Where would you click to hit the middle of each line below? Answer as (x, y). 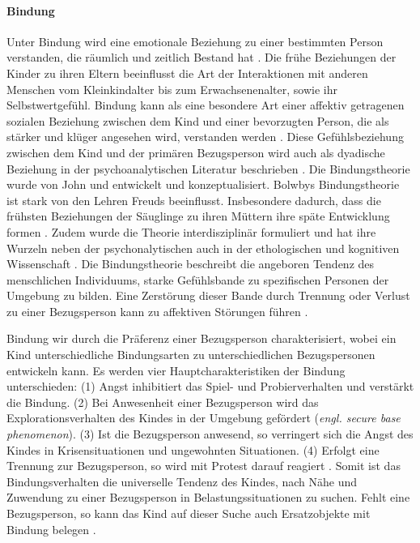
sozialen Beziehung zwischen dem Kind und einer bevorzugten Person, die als (198, 120)
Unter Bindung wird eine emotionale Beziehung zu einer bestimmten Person (195, 41)
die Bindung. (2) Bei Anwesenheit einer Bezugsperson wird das (163, 402)
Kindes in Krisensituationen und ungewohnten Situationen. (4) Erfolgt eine (193, 449)
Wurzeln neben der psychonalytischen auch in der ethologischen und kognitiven (203, 248)
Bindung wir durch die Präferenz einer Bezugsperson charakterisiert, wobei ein (202, 338)
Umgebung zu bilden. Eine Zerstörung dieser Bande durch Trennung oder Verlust (208, 295)
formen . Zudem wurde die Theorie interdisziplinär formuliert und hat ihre (191, 231)
